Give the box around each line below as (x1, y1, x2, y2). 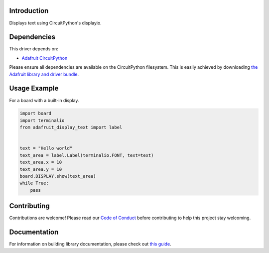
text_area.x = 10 (19, 159, 62, 165)
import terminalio (19, 118, 65, 123)
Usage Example (9, 84, 59, 93)
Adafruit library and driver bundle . (9, 71, 79, 77)
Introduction (9, 6, 49, 15)
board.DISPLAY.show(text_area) (19, 173, 97, 179)
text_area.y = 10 (19, 166, 62, 172)
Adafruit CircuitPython (21, 55, 68, 61)
